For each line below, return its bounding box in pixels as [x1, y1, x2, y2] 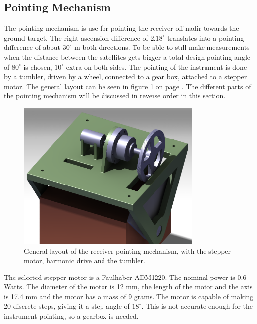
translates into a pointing [167, 32, 244, 43]
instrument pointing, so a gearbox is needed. [4, 311, 139, 321]
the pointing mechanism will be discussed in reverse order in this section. [4, 91, 226, 101]
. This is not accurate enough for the [141, 301, 253, 311]
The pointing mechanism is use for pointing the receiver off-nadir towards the [4, 23, 239, 33]
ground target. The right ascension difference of [4, 32, 148, 43]
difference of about [4, 42, 60, 52]
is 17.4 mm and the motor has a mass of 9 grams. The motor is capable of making [4, 291, 254, 301]
